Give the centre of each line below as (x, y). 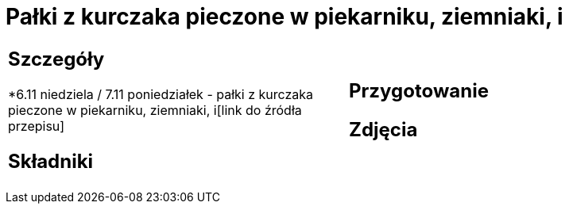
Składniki (51, 161)
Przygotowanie (419, 90)
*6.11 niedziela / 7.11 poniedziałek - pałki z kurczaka (161, 94)
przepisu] (37, 126)
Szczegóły (56, 59)
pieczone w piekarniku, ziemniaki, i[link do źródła (155, 110)
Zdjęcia (383, 129)
